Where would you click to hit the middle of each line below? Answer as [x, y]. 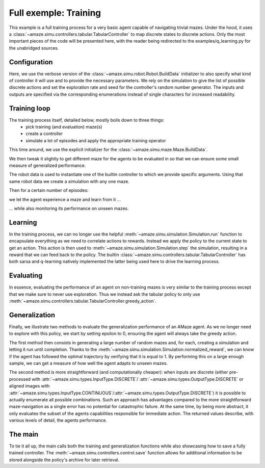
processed [20, 379]
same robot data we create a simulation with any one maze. [69, 181]
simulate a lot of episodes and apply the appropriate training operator [96, 140]
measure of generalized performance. [47, 166]
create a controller [44, 134]
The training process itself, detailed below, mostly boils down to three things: [87, 120]
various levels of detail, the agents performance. [58, 420]
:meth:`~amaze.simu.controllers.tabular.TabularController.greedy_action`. [83, 301]
